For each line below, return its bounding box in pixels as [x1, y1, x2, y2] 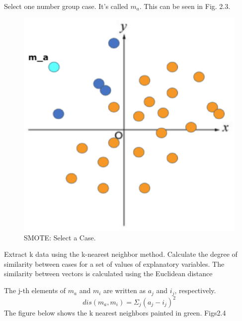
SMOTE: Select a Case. [24, 232, 96, 242]
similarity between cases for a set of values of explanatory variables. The [4, 258, 225, 269]
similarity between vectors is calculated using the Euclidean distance [4, 268, 213, 279]
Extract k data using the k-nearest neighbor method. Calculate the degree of [4, 249, 238, 259]
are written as [103, 285, 146, 296]
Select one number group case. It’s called [4, 1, 128, 11]
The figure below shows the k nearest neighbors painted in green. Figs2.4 [4, 308, 226, 318]
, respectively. [174, 285, 216, 296]
